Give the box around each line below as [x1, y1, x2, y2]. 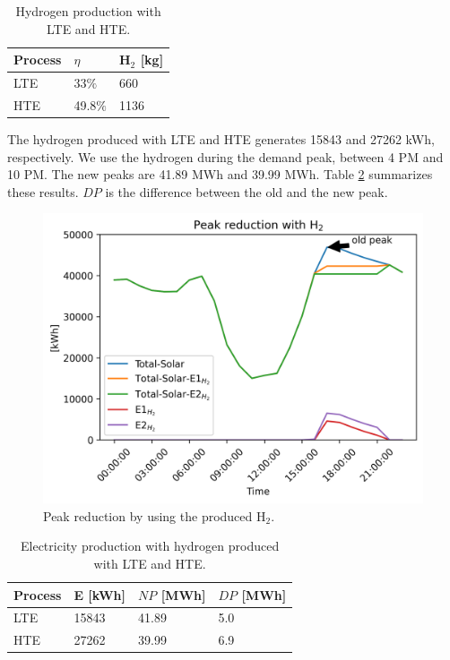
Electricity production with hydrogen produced [21, 536, 280, 555]
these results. [7, 182, 79, 201]
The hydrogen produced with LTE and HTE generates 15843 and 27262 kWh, [7, 129, 435, 148]
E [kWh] [74, 585, 126, 604]
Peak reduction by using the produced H [43, 506, 266, 525]
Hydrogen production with [15, 2, 161, 20]
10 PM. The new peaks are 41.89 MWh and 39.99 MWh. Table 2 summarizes [7, 165, 433, 184]
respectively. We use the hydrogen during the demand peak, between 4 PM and [7, 147, 444, 166]
